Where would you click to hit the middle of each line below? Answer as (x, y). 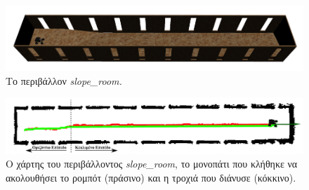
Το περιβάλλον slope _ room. (64, 80)
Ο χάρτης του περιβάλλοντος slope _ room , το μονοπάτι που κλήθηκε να (152, 164)
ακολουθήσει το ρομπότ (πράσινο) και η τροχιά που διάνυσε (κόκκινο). (151, 177)
